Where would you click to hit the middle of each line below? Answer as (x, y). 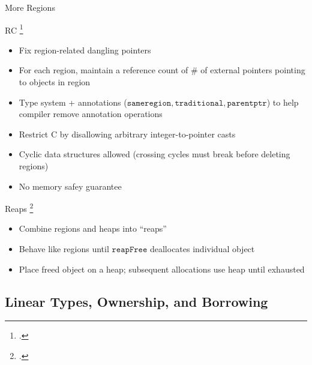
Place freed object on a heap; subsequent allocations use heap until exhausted (162, 269)
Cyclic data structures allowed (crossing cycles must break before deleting (154, 154)
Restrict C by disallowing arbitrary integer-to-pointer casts (127, 134)
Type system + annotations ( (73, 102)
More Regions (30, 7)
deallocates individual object (202, 249)
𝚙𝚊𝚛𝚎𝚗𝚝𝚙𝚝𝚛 (247, 103)
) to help (283, 102)
